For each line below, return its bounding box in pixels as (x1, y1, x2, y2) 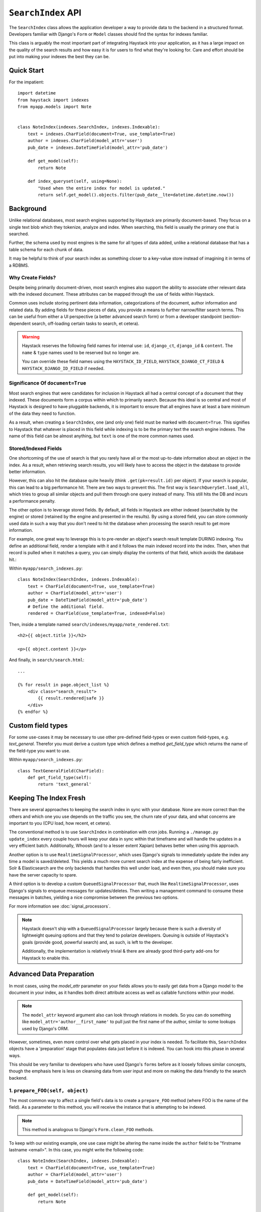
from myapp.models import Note (17, 104, 92, 110)
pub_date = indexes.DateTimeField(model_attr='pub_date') (27, 144, 168, 150)
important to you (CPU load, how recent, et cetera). (9, 820, 111, 826)
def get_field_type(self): (27, 775, 92, 780)
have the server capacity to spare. (9, 872, 77, 877)
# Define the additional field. (27, 604, 104, 609)
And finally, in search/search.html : (9, 657, 85, 663)
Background (9, 205, 47, 213)
